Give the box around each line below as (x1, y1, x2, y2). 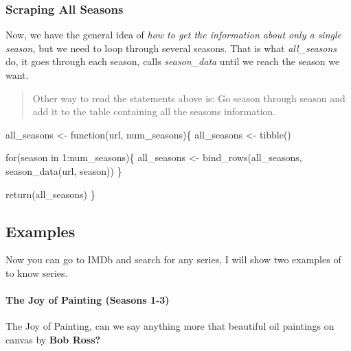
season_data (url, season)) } (5, 163, 122, 178)
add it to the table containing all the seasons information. (32, 104, 276, 119)
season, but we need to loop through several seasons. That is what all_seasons (5, 40, 337, 55)
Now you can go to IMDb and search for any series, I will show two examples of (5, 252, 341, 267)
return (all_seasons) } (5, 186, 95, 201)
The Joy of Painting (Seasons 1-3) (5, 293, 170, 307)
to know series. (5, 265, 68, 280)
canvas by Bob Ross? (5, 332, 101, 346)
